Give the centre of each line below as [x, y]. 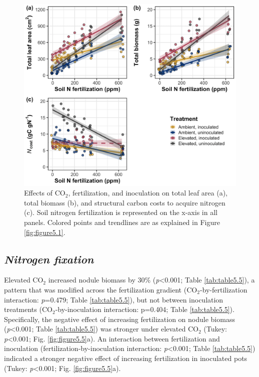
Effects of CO [45, 193]
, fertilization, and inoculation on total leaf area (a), [148, 193]
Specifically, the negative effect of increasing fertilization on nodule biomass [119, 319]
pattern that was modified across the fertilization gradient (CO [101, 289]
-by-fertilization [223, 289]
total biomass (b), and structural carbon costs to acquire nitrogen [125, 202]
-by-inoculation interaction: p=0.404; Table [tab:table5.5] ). [145, 309]
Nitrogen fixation [49, 259]
